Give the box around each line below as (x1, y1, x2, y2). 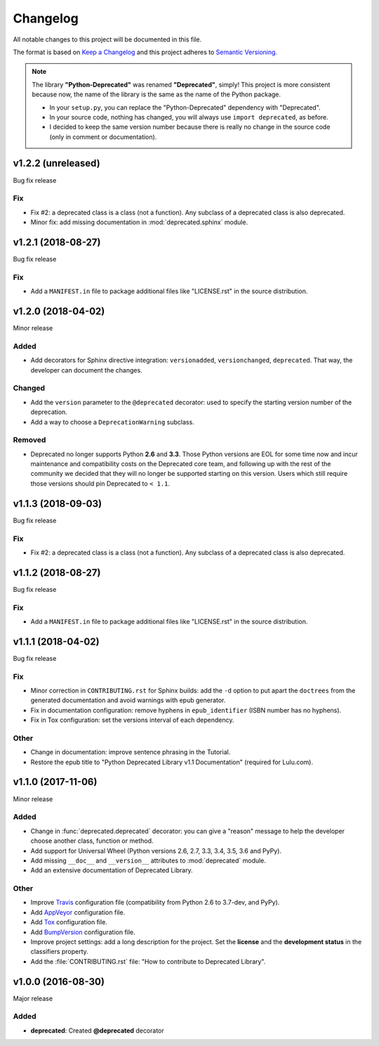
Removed (13, 435, 46, 445)
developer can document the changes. (30, 366, 143, 374)
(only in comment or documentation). (49, 132, 157, 141)
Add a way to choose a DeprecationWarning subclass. (30, 418, 194, 426)
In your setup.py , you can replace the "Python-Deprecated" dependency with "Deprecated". (49, 103, 321, 112)
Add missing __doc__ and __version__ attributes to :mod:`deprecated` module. (30, 856, 267, 865)
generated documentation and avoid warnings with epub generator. (30, 696, 226, 704)
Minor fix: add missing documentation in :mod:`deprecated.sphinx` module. (30, 218, 248, 226)
